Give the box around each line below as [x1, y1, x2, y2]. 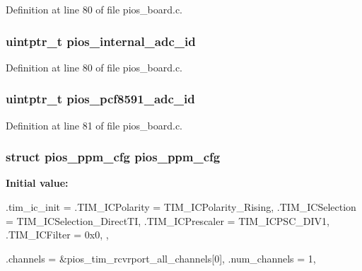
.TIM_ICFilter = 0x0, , [6, 227, 109, 242]
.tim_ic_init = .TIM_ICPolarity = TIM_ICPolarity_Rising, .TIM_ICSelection [6, 200, 356, 214]
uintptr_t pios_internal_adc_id [6, 32, 196, 50]
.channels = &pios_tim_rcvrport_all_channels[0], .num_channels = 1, [6, 250, 316, 265]
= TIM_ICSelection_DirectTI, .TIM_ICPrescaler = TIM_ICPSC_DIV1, [6, 213, 329, 228]
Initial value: [6, 175, 69, 190]
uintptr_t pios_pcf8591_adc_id [6, 90, 195, 108]
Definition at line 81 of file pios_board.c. [6, 117, 183, 132]
